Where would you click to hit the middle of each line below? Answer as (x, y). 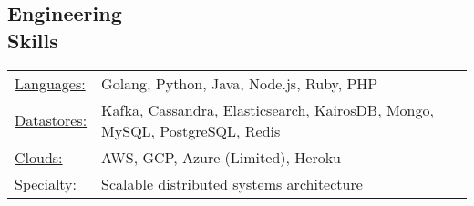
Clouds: (39, 157)
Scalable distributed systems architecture (232, 183)
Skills (33, 40)
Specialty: (46, 183)
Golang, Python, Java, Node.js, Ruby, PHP (240, 83)
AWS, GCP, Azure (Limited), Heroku (222, 157)
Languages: (50, 83)
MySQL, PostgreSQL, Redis (191, 130)
